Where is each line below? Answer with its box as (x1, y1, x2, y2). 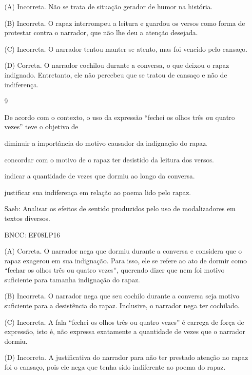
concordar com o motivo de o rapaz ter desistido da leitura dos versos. (4, 154, 214, 164)
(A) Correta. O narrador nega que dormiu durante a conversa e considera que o (4, 246, 242, 256)
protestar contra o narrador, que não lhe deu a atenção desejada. (4, 27, 198, 38)
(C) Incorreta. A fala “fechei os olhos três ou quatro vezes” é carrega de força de (4, 316, 244, 327)
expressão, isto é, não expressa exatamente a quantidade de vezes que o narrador (4, 326, 246, 336)
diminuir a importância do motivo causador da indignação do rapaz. (4, 138, 208, 148)
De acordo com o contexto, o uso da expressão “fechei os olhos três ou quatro (4, 112, 235, 122)
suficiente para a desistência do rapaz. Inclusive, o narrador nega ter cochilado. (4, 300, 240, 311)
